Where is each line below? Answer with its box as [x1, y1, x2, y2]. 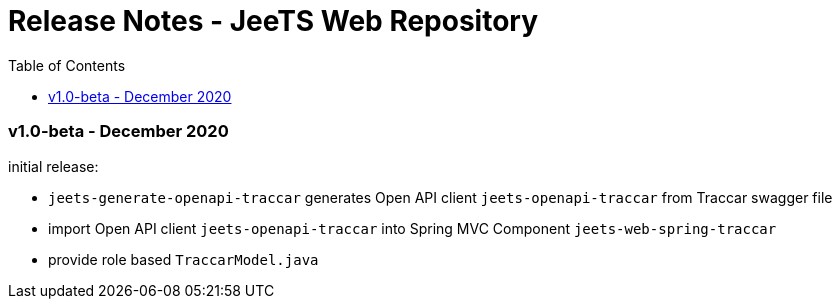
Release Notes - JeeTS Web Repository [8, 4, 539, 38]
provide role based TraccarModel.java [48, 250, 319, 268]
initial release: [8, 157, 99, 175]
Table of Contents [8, 56, 126, 74]
